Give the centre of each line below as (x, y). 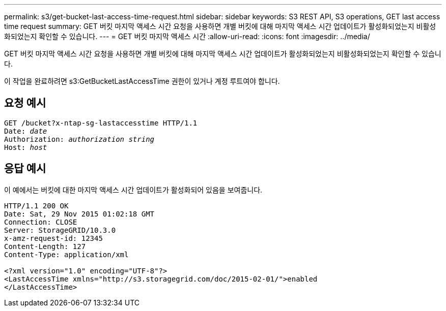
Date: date (26, 131)
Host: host (26, 147)
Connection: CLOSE (41, 222)
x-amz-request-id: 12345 (53, 238)
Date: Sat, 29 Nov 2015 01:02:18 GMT (79, 214)
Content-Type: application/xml (66, 254)
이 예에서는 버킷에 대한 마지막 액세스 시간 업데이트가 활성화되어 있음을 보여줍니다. (133, 190)
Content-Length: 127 (45, 246)
